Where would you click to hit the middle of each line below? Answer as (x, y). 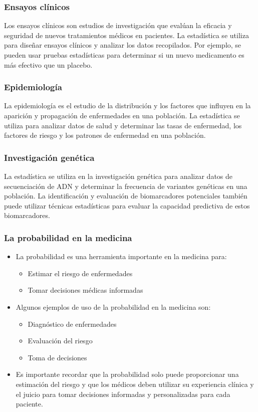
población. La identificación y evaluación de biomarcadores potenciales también (126, 196)
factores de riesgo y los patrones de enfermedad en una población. (105, 135)
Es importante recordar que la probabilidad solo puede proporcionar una (127, 374)
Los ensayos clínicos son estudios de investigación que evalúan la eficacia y (118, 25)
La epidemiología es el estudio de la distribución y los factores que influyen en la (127, 106)
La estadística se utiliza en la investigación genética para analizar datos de (118, 176)
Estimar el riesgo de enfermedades (80, 273)
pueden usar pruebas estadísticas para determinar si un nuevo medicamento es (124, 55)
